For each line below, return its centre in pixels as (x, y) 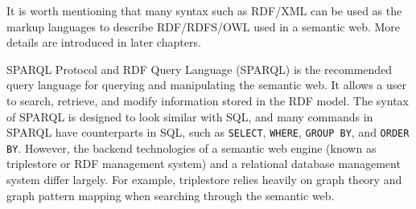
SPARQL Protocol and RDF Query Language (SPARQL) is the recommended (200, 69)
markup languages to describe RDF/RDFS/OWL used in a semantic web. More (204, 26)
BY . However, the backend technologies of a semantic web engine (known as (192, 148)
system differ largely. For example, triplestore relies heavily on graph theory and (204, 180)
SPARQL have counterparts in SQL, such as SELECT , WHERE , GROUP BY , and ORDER (208, 132)
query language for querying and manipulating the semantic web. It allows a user (207, 85)
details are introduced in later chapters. (104, 42)
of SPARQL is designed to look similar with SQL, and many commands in (190, 116)
